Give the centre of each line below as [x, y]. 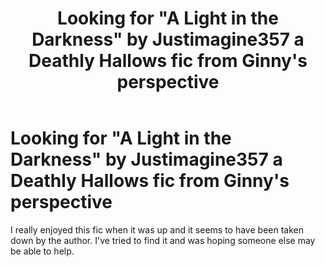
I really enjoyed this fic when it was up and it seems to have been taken [157, 229]
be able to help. [42, 251]
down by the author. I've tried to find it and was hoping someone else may [163, 240]
